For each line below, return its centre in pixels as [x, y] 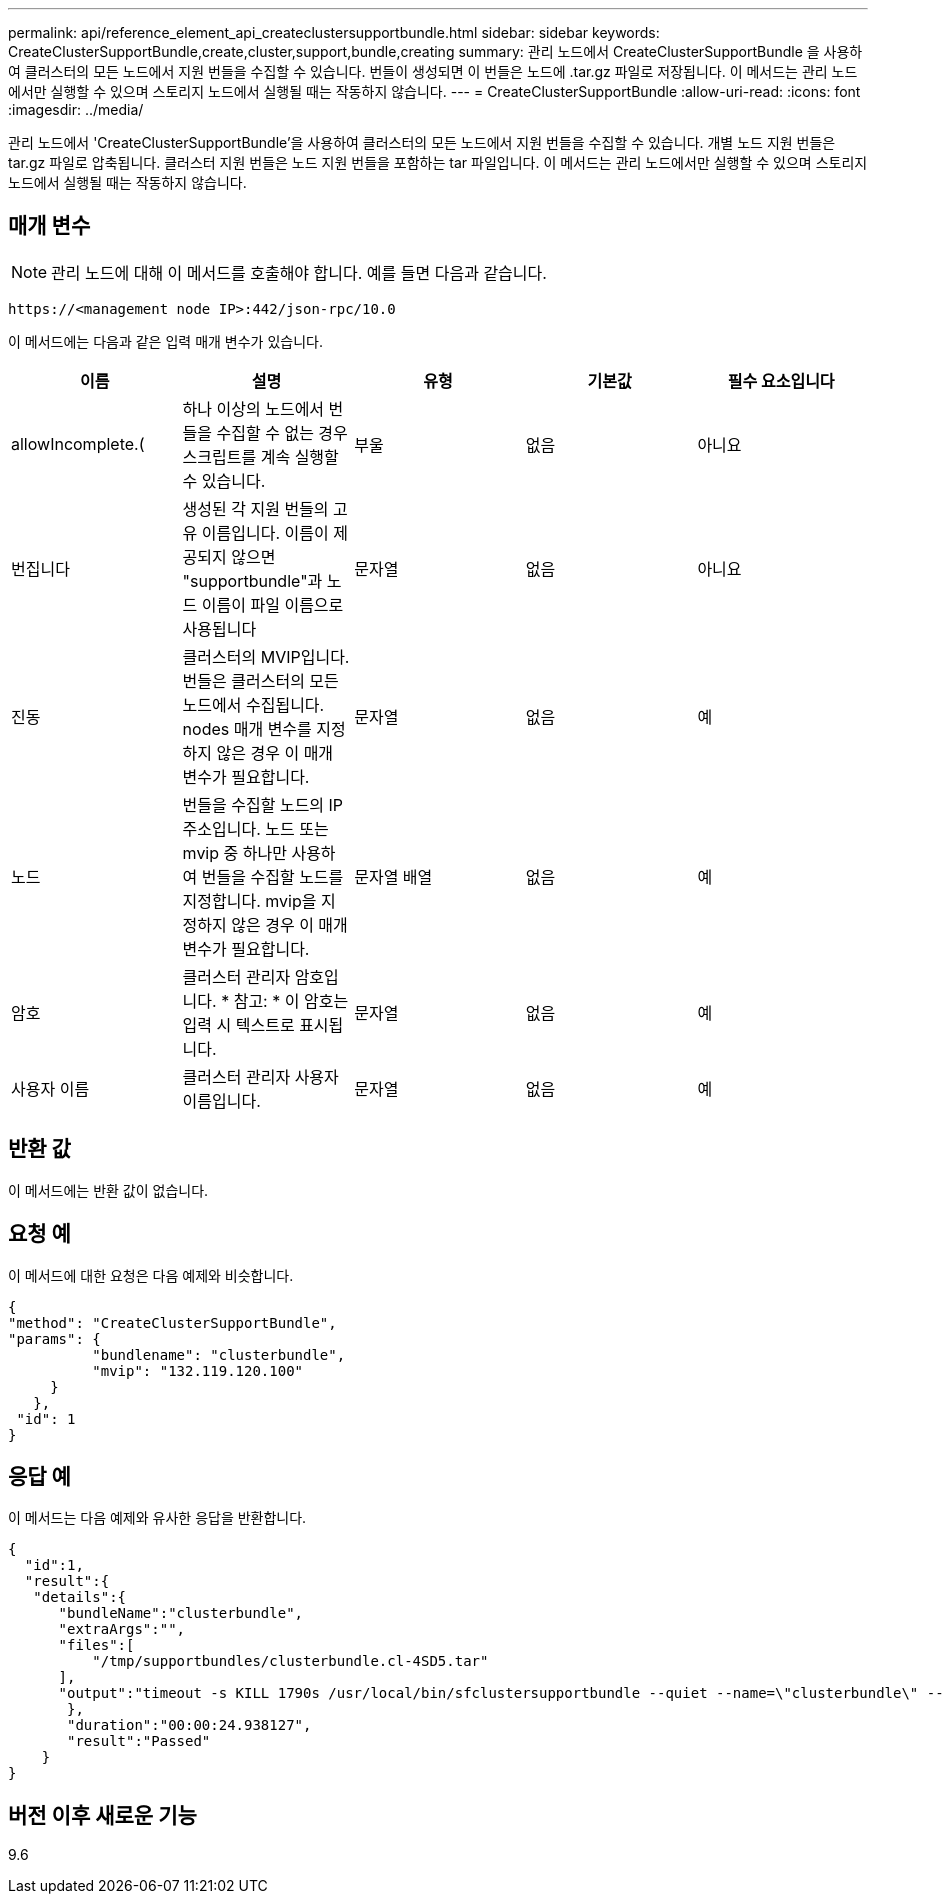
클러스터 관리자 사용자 [260, 1076]
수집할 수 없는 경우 [282, 432]
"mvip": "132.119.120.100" [198, 1370]
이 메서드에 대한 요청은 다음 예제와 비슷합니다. [151, 1275]
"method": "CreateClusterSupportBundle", [172, 1322]
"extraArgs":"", [122, 1629]
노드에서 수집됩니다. [253, 704]
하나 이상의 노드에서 [253, 408]
